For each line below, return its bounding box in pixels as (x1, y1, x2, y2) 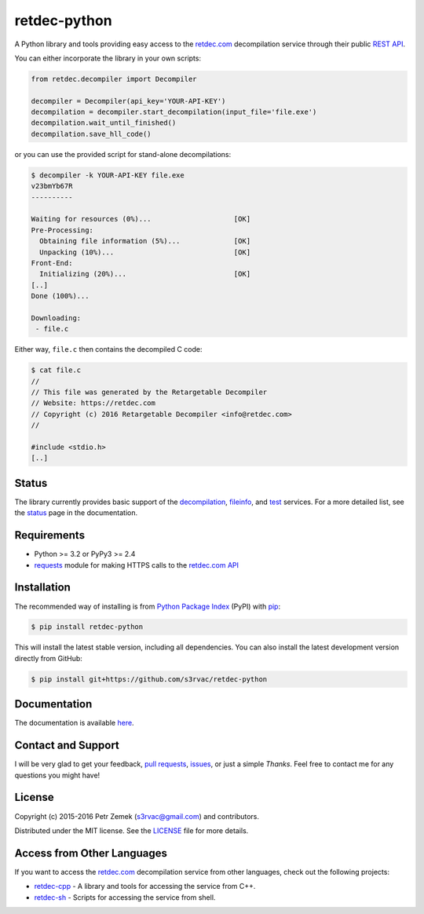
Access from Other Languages (14, 846, 168, 860)
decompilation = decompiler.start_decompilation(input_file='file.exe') (31, 108, 317, 117)
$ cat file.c (31, 366, 82, 375)
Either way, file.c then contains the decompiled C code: (14, 345, 203, 354)
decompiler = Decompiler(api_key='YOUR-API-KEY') (31, 97, 226, 105)
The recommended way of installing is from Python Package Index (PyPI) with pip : (14, 601, 281, 611)
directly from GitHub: (14, 653, 82, 663)
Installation (14, 581, 71, 594)
